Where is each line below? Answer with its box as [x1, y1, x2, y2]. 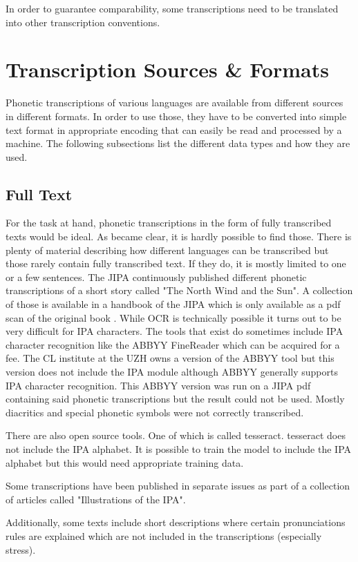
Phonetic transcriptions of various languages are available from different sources [6, 95, 343, 110]
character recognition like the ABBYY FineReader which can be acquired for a [6, 337, 340, 351]
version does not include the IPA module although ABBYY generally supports [6, 365, 338, 379]
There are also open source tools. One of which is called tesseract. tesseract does [6, 428, 346, 443]
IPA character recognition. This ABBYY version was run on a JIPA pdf [6, 378, 311, 392]
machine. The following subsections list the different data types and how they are [6, 136, 350, 151]
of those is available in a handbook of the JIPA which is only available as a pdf [6, 297, 341, 311]
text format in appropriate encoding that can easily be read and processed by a [6, 122, 342, 137]
